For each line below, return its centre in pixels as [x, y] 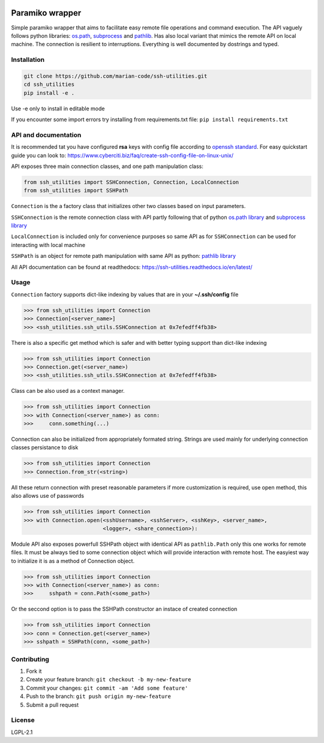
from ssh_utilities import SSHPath [76, 191]
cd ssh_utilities [49, 85]
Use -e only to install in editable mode [58, 109]
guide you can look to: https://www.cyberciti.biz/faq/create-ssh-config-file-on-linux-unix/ [122, 155]
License [23, 720]
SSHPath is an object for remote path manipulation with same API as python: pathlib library [124, 256]
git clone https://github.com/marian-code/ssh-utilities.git [115, 76]
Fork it [34, 671]
